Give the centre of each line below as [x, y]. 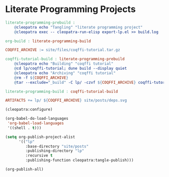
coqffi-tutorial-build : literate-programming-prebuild [65, 59]
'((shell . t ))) [24, 128]
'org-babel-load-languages [36, 123]
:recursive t [39, 156]
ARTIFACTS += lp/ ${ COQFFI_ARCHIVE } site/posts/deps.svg [66, 101]
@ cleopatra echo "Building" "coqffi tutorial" [64, 64]
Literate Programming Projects [70, 9]
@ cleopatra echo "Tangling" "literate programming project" [78, 27]
